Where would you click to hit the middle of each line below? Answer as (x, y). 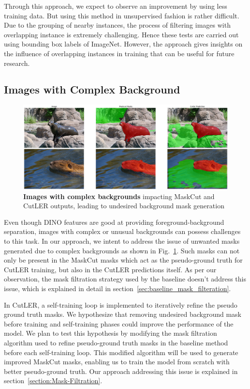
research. (17, 63)
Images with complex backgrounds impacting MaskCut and (119, 196)
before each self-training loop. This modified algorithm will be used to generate (121, 352)
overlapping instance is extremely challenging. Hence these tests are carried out (121, 34)
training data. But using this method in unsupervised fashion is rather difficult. (122, 15)
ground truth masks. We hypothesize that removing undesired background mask (123, 314)
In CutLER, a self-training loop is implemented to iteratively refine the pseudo (121, 304)
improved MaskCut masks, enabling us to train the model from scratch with (117, 362)
